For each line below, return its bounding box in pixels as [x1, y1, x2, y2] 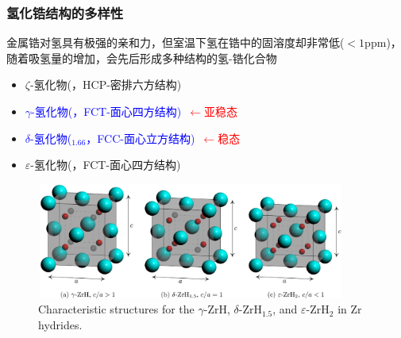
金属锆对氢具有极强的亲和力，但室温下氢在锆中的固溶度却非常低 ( [6, 34, 345, 51]
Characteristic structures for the [38, 301, 195, 317]
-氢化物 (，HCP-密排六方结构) [29, 76, 182, 93]
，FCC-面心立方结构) [86, 129, 195, 146]
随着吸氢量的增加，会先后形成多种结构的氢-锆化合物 [6, 49, 277, 66]
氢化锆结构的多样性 [6, 2, 124, 22]
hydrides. [38, 316, 83, 332]
